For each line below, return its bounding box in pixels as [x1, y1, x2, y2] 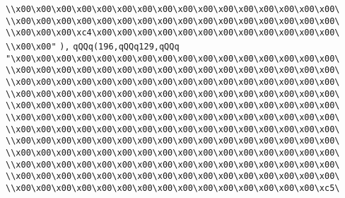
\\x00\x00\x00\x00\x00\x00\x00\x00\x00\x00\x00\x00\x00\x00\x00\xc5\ [6, 182, 340, 193]
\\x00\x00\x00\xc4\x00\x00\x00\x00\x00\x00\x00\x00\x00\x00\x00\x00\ [6, 28, 340, 38]
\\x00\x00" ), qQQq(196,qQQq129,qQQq [6, 41, 180, 52]
